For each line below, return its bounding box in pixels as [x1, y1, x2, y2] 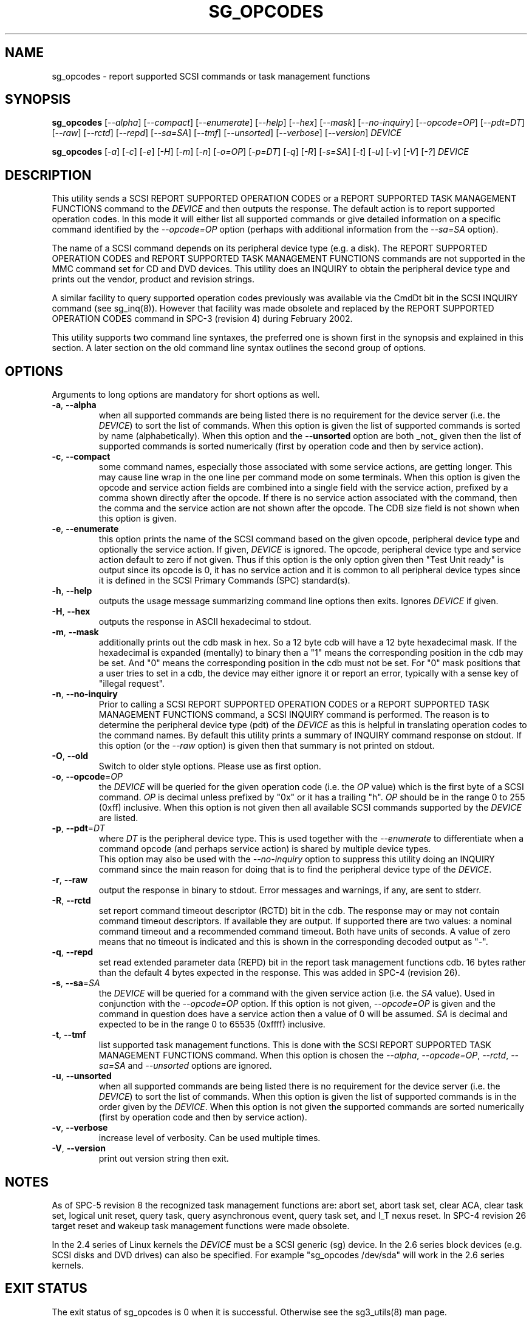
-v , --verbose [52, 1122, 108, 1133]
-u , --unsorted [52, 1071, 112, 1082]
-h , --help [52, 585, 92, 596]
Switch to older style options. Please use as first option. [98, 761, 321, 772]
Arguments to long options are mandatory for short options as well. [52, 389, 320, 400]
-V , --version [52, 1143, 106, 1154]
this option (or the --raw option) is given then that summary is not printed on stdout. [98, 740, 435, 751]
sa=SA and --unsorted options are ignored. [98, 1060, 272, 1071]
